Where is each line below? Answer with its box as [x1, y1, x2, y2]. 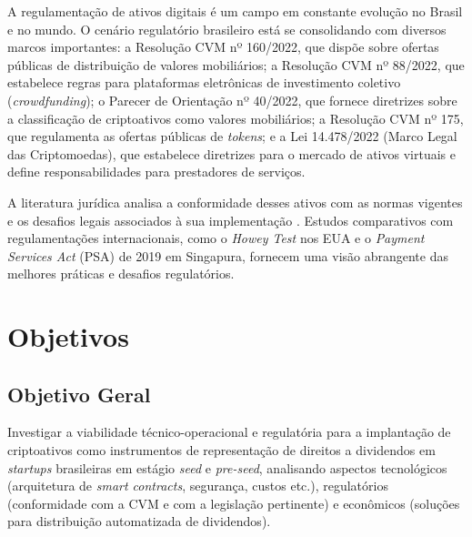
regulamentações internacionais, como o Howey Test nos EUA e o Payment [7, 228, 425, 248]
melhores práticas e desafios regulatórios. [7, 264, 235, 283]
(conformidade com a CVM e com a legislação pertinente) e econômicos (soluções [7, 493, 460, 512]
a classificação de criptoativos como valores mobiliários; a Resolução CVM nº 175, [7, 108, 464, 127]
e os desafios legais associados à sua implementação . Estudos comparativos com [7, 210, 454, 229]
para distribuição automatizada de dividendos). [7, 512, 271, 531]
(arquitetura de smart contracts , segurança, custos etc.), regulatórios [7, 476, 388, 495]
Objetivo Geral [7, 380, 151, 408]
